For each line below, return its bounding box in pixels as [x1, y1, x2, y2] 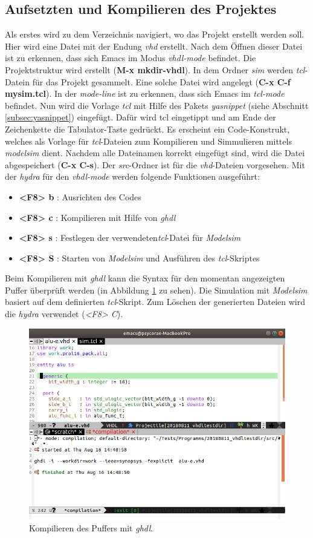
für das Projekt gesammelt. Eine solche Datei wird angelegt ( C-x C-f [32, 75, 291, 88]
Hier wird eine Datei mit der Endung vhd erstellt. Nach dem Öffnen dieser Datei [5, 39, 303, 52]
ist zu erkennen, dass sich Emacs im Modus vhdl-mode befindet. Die [5, 51, 256, 64]
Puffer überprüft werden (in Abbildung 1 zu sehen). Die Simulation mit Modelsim [5, 283, 308, 296]
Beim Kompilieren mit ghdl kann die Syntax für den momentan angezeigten [5, 272, 285, 284]
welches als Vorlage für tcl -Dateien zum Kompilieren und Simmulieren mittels [5, 134, 292, 147]
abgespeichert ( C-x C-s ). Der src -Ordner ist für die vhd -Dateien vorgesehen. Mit [5, 158, 305, 171]
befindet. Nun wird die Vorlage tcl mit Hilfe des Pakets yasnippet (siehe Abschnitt [5, 99, 309, 111]
